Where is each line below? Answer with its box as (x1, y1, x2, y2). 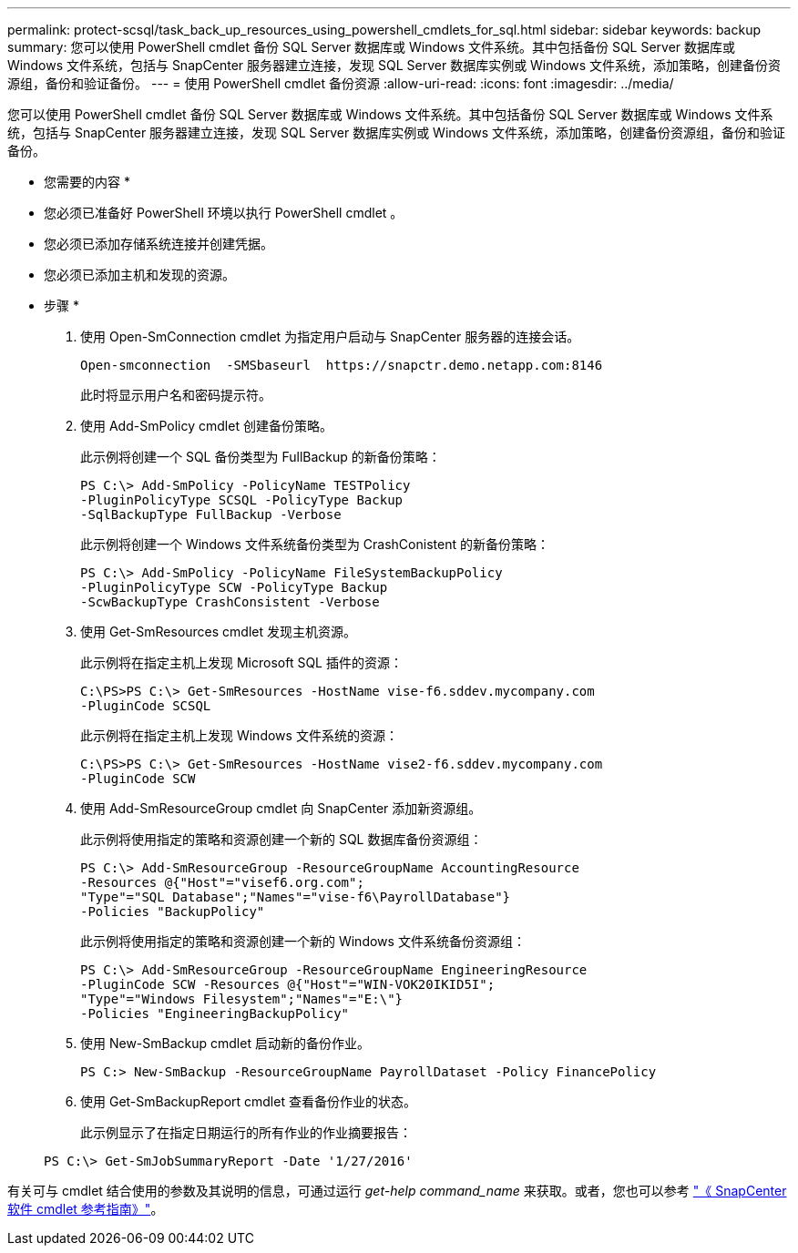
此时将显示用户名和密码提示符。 (80, 387, 271, 402)
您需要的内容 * (44, 174, 130, 189)
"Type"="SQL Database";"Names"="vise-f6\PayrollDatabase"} (80, 890, 511, 904)
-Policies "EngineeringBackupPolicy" (80, 1006, 350, 1021)
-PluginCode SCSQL (80, 698, 211, 713)
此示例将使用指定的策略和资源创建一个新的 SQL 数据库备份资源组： (80, 831, 483, 847)
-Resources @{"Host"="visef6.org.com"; (80, 875, 364, 890)
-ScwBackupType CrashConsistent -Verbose (80, 595, 380, 609)
